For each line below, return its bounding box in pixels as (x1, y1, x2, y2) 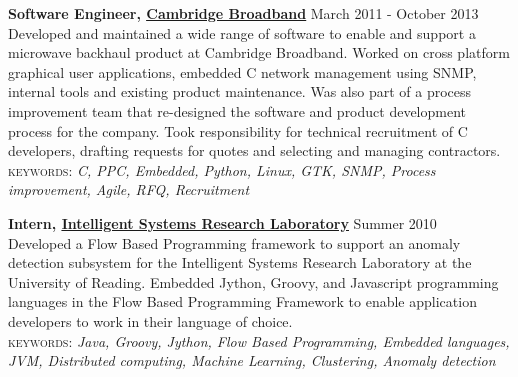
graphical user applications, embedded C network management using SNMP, (8, 61, 477, 82)
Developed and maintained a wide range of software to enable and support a (8, 22, 476, 43)
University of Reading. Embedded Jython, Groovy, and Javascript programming (8, 271, 499, 292)
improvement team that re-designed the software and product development (8, 100, 467, 121)
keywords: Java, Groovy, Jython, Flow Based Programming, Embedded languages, (8, 330, 510, 351)
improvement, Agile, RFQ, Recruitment (8, 179, 250, 200)
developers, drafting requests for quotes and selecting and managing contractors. (8, 140, 501, 161)
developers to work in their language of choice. (8, 310, 293, 331)
